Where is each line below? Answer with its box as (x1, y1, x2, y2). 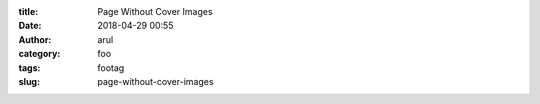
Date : (18, 20, 42, 32)
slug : (18, 75, 40, 87)
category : (18, 48, 61, 60)
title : (18, 6, 39, 17)
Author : (18, 33, 52, 45)
